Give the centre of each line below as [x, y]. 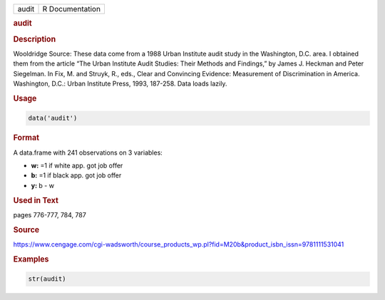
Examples [31, 259]
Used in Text [36, 200]
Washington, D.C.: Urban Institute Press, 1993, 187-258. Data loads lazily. [120, 84]
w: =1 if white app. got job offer [77, 165]
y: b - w [43, 185]
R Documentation [72, 9]
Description [35, 39]
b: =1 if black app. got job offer [76, 175]
